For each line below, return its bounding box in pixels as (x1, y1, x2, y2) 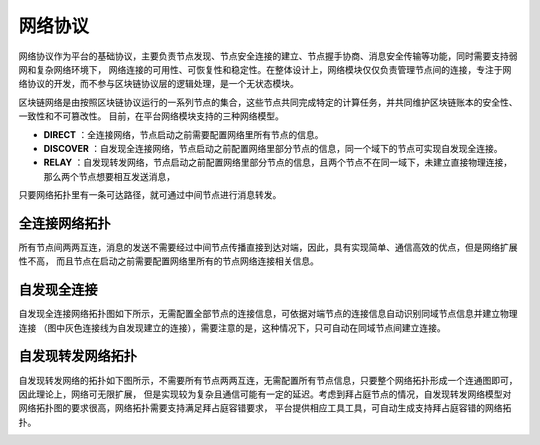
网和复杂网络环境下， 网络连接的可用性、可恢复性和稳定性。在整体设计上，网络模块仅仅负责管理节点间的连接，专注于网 (18, 63, 512, 75)
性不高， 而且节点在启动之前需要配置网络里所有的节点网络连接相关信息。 (18, 255, 319, 267)
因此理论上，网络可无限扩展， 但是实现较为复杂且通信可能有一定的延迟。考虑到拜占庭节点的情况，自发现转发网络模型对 (18, 388, 512, 400)
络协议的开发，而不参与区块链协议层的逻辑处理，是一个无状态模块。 (18, 78, 299, 90)
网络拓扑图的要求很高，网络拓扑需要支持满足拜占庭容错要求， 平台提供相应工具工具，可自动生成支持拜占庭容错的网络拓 (18, 402, 512, 414)
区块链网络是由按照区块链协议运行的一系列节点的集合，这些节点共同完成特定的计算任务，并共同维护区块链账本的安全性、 (18, 96, 518, 108)
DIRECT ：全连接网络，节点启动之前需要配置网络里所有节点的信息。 (43, 128, 324, 140)
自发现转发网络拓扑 (18, 348, 137, 365)
